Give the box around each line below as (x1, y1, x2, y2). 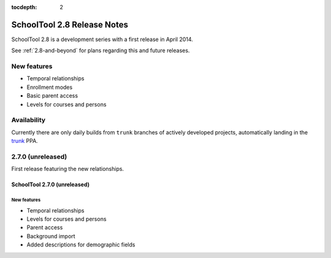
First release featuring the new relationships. (11, 165, 124, 173)
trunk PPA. (11, 137, 38, 145)
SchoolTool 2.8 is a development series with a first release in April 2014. (11, 36, 193, 43)
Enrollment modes (26, 83, 73, 91)
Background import (26, 232, 76, 240)
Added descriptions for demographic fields (26, 241, 135, 248)
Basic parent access (26, 92, 78, 99)
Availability (11, 116, 46, 124)
